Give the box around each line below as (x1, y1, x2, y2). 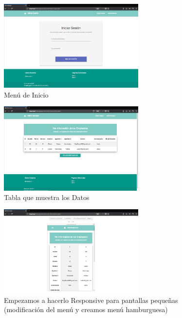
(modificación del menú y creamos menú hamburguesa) (4, 304, 168, 315)
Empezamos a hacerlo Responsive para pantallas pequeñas (4, 295, 178, 305)
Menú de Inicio (4, 89, 49, 99)
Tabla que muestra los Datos (4, 192, 90, 202)
